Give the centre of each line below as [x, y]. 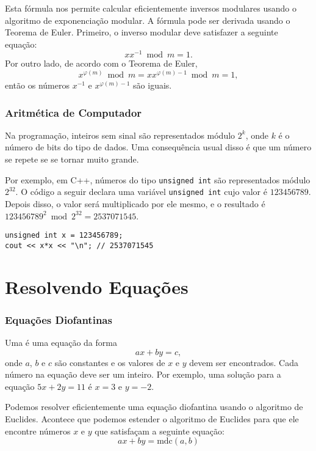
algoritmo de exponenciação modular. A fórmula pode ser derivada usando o [148, 20]
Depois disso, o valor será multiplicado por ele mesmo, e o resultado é [135, 203]
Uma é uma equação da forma [61, 343]
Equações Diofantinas [59, 319]
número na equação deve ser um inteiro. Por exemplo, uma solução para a [143, 374]
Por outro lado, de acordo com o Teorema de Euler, [101, 63]
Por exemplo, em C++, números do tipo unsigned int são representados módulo [158, 179]
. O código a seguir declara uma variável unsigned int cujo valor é [141, 192]
